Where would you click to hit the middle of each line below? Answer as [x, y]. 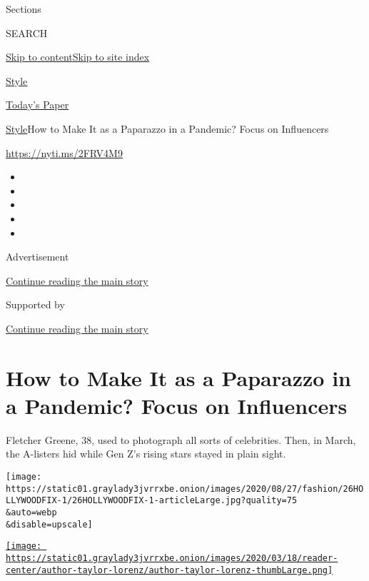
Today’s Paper [37, 105]
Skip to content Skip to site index [78, 57]
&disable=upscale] [49, 524]
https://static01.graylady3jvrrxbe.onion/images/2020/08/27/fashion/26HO [185, 489]
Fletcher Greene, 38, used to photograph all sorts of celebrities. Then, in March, [181, 439]
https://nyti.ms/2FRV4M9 [64, 152]
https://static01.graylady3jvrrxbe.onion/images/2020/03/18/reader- [172, 558]
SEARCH [27, 32]
